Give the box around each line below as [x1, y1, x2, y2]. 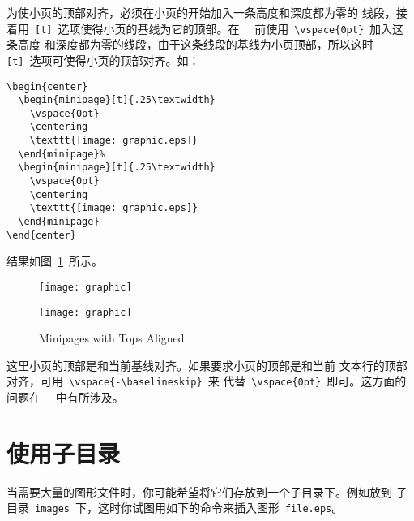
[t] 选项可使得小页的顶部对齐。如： [6, 51, 200, 68]
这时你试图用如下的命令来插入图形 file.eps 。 [97, 499, 344, 516]
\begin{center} [6, 80, 88, 93]
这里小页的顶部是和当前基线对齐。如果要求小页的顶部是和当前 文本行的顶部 [6, 356, 408, 373]
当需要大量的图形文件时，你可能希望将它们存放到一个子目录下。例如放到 [6, 483, 392, 500]
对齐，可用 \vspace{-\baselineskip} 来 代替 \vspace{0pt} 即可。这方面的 [6, 372, 407, 390]
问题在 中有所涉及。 [6, 389, 124, 406]
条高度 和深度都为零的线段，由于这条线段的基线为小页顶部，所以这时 [6, 36, 373, 53]
